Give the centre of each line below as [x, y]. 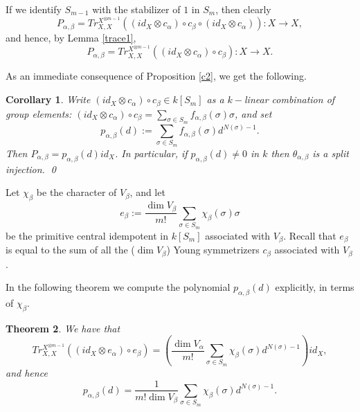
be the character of [76, 192]
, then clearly [243, 9]
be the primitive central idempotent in [87, 235]
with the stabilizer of [136, 9]
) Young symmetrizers [213, 250]
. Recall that [310, 235]
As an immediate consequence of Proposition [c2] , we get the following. [156, 76]
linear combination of [290, 99]
